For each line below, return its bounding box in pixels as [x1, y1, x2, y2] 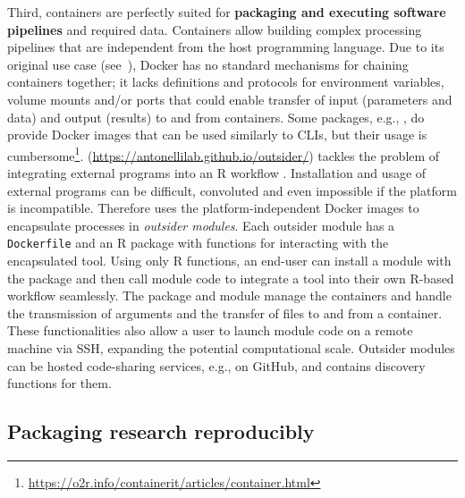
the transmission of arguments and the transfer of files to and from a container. [7, 303, 443, 322]
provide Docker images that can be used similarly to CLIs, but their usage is [7, 125, 427, 144]
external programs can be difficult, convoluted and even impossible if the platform [7, 181, 457, 199]
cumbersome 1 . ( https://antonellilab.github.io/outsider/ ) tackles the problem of [7, 143, 440, 165]
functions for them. [7, 374, 112, 392]
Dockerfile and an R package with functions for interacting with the [7, 233, 389, 252]
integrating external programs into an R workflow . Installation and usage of [7, 164, 427, 181]
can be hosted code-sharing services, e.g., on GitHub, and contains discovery [7, 356, 426, 375]
